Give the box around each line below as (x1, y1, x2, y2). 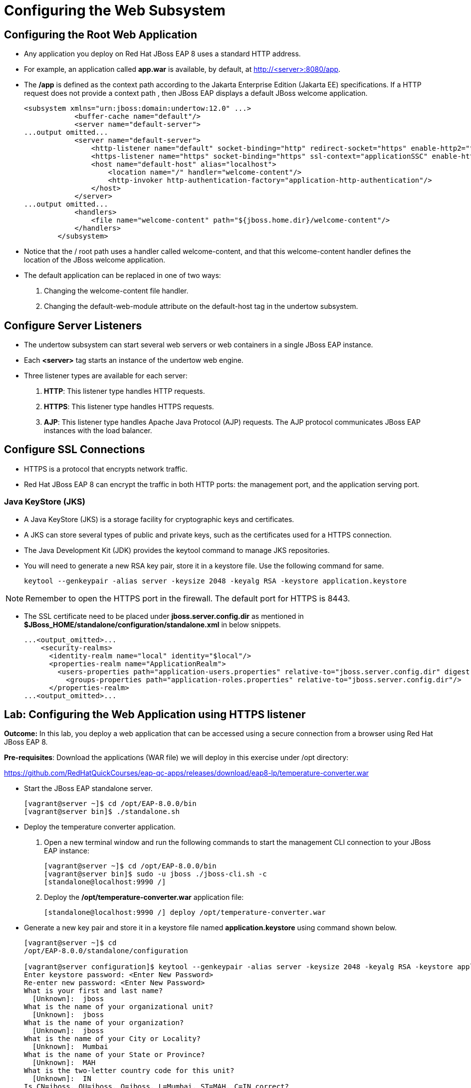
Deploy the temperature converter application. (24, 822, 176, 831)
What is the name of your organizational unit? (24, 1003, 214, 1011)
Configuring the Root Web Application (4, 28, 198, 41)
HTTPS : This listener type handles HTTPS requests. (44, 402, 214, 411)
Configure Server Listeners (4, 319, 142, 332)
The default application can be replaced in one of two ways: (24, 271, 221, 280)
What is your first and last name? (24, 987, 163, 995)
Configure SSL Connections (4, 443, 145, 456)
